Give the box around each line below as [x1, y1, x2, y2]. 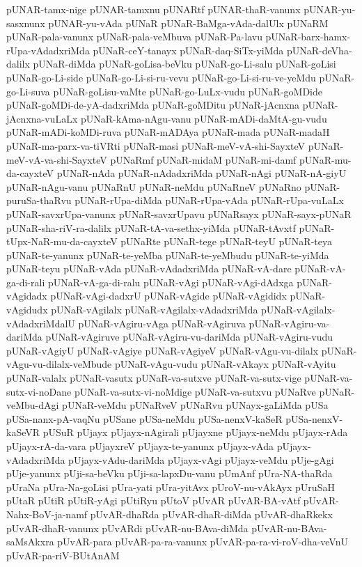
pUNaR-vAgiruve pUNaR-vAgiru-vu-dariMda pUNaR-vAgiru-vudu [45, 329, 333, 344]
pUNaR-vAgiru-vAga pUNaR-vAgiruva [78, 316, 246, 330]
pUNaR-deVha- [287, 42, 352, 57]
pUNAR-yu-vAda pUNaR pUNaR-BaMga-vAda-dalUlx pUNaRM [48, 15, 329, 30]
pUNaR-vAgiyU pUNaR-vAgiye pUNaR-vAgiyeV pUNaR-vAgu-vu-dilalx [6, 343, 319, 357]
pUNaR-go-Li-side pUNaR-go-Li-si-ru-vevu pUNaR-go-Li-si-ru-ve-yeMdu [6, 70, 316, 84]
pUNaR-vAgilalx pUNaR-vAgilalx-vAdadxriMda [51, 302, 258, 317]
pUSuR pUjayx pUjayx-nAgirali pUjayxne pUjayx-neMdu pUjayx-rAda [42, 425, 348, 440]
